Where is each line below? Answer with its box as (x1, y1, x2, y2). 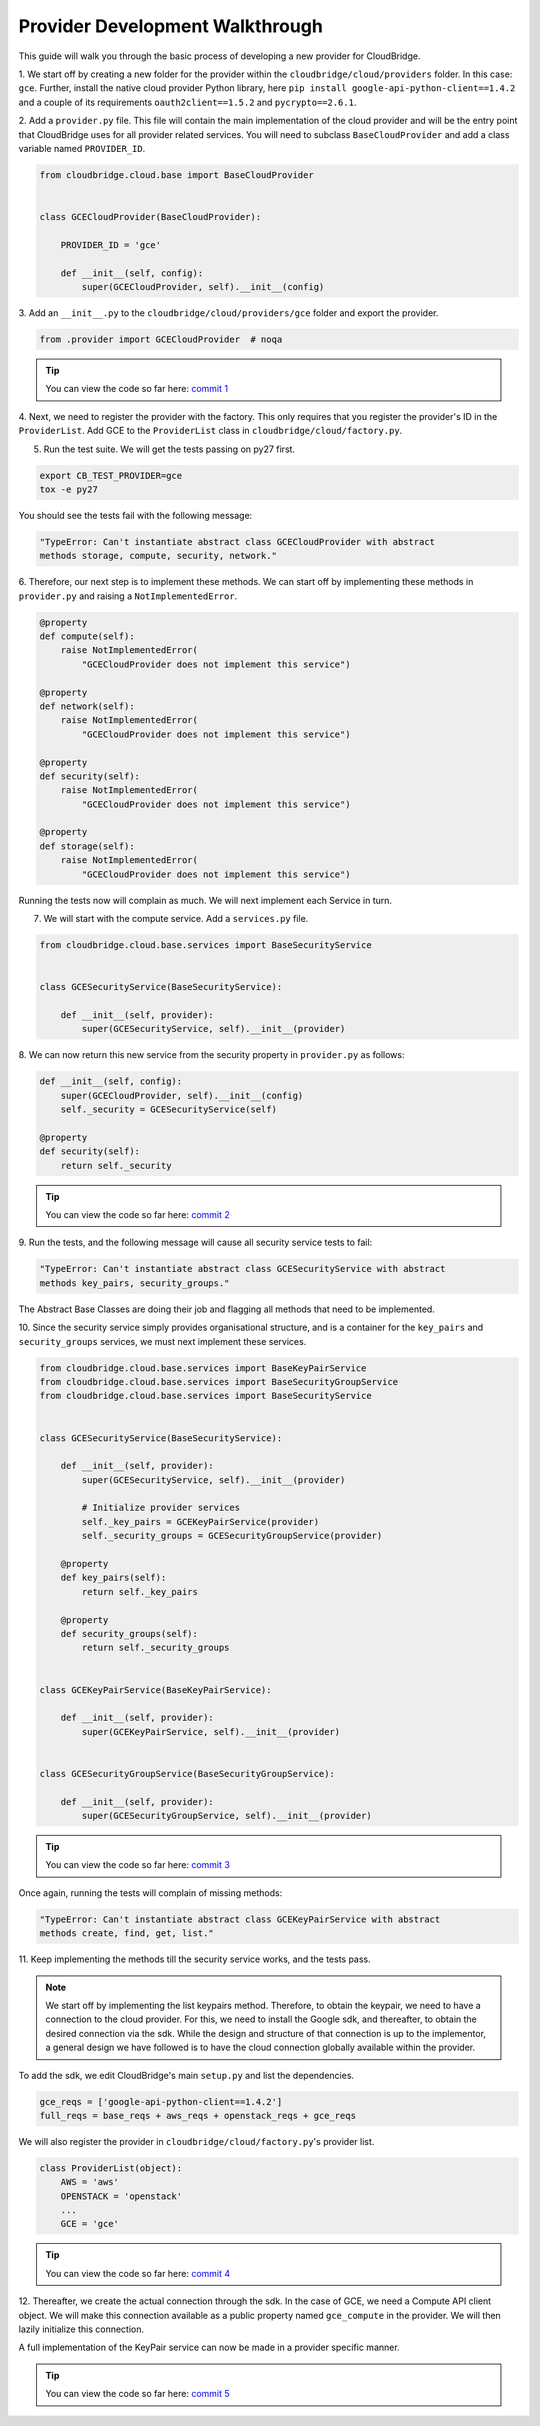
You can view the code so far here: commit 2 (45, 1209, 230, 1221)
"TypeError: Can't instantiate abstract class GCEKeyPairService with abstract (39, 1913, 441, 1925)
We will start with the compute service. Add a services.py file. (43, 913, 309, 925)
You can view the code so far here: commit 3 (45, 1859, 230, 1871)
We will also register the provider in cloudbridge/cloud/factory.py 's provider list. (18, 2135, 375, 2147)
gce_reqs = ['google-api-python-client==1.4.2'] (39, 2096, 283, 2107)
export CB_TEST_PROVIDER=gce (39, 470, 183, 481)
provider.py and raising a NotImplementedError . (18, 590, 238, 602)
